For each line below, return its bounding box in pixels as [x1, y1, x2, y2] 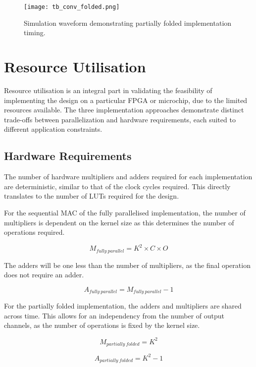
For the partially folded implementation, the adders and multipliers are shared [4, 301, 242, 311]
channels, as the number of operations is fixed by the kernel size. [4, 320, 200, 330]
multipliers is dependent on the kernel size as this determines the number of [4, 217, 234, 227]
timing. [24, 27, 46, 38]
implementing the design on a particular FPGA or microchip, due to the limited [4, 95, 248, 105]
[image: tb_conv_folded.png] [24, 3, 120, 10]
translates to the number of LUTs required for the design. [4, 191, 179, 201]
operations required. [4, 227, 65, 237]
